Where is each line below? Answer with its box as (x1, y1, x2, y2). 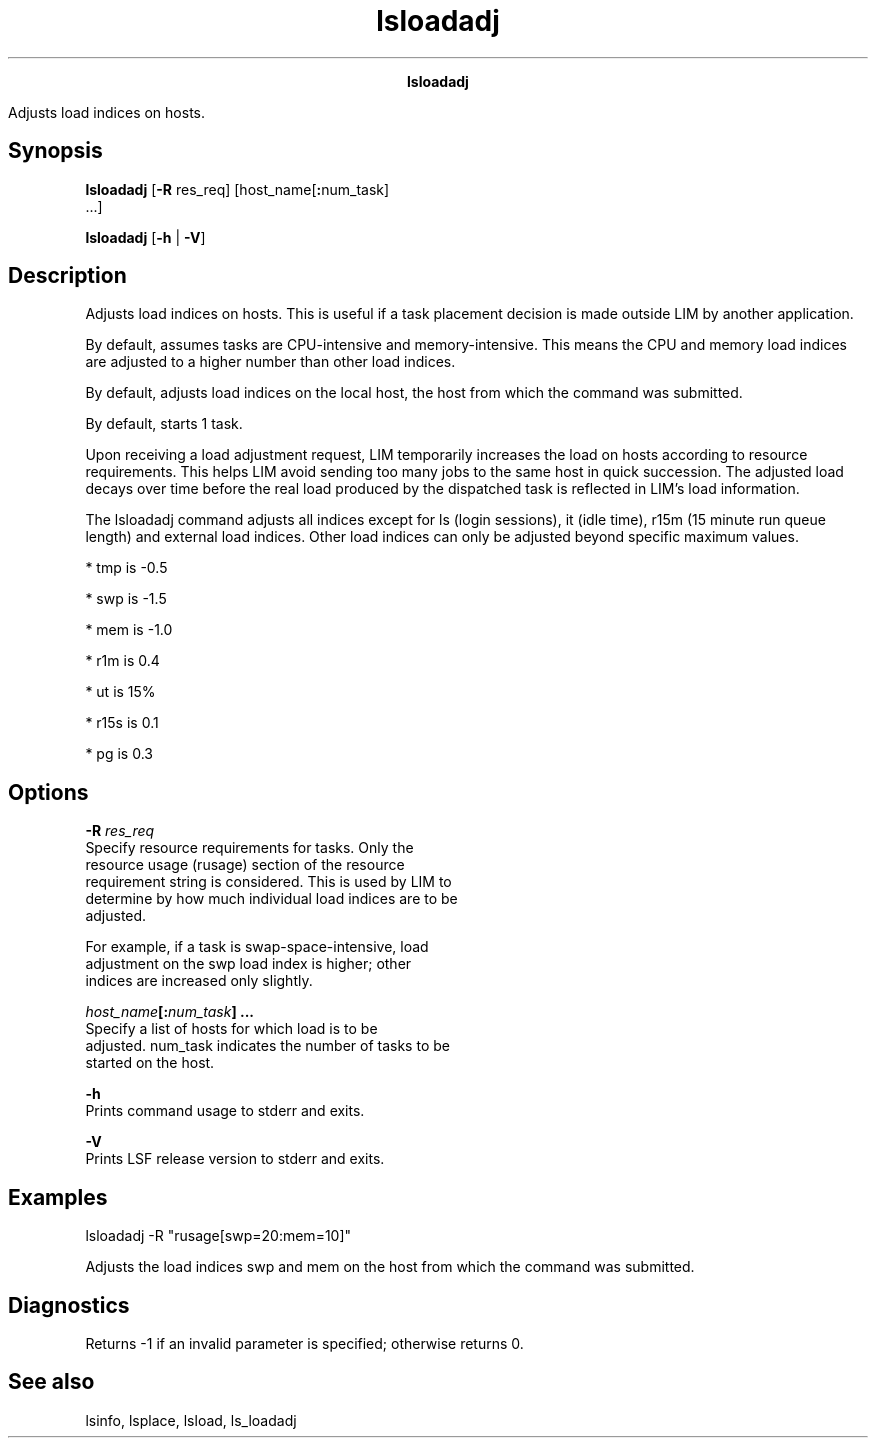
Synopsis (8, 138, 103, 164)
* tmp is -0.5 (85, 559, 168, 577)
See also (8, 1369, 95, 1395)
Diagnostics (8, 1292, 130, 1318)
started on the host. (85, 1054, 215, 1072)
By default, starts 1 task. (85, 415, 243, 433)
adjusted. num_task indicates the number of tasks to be (85, 1037, 450, 1055)
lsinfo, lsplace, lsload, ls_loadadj (85, 1411, 297, 1429)
